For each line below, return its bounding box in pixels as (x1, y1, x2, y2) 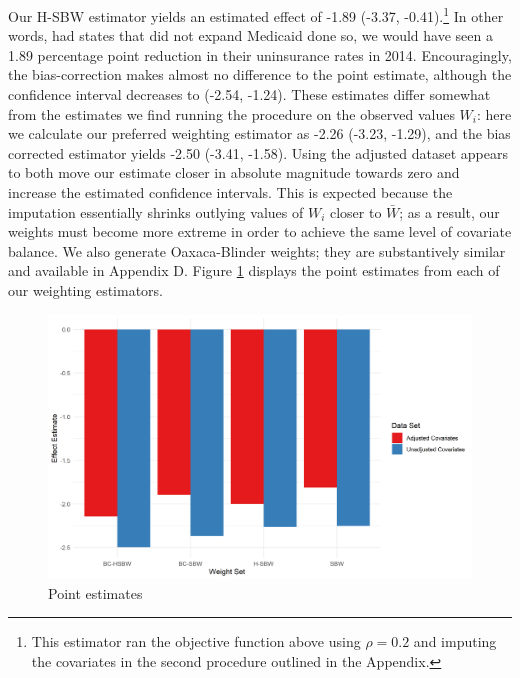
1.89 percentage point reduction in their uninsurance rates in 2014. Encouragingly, (8, 44, 512, 65)
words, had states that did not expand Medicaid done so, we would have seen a (8, 25, 493, 46)
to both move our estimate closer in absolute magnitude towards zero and (8, 162, 460, 183)
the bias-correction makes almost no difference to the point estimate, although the (8, 64, 512, 85)
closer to (329, 201, 382, 222)
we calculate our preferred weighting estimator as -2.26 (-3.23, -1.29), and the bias (8, 123, 511, 144)
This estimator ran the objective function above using (31, 631, 361, 652)
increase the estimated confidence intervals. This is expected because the (8, 182, 453, 202)
